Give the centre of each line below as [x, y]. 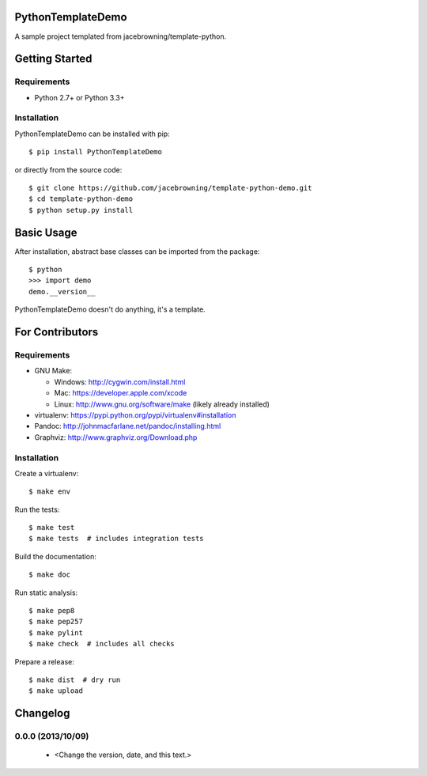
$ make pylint [56, 632]
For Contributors [57, 332]
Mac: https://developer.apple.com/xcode [121, 393]
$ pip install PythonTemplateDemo [95, 152]
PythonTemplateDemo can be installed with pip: [92, 134]
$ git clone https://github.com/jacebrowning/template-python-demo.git [170, 187]
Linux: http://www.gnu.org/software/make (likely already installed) [162, 404]
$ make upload [56, 691]
